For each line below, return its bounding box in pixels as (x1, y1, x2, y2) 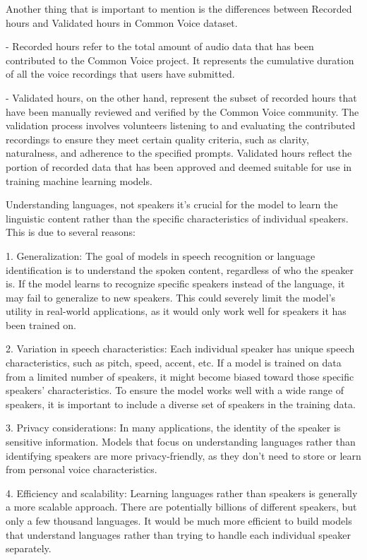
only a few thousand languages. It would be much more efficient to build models (6, 513, 352, 528)
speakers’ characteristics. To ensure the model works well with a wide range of (6, 383, 344, 398)
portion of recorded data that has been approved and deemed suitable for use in (6, 159, 352, 174)
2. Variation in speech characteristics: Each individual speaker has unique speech (6, 341, 355, 356)
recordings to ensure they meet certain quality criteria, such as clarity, (6, 131, 309, 146)
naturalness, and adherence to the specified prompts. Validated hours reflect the (6, 145, 352, 160)
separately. (6, 541, 52, 556)
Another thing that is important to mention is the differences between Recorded (6, 1, 352, 16)
